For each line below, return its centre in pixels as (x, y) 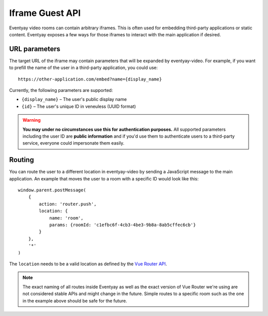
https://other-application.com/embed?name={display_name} (90, 79)
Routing (22, 160)
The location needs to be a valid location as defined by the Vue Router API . (88, 264)
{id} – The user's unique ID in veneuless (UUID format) (79, 106)
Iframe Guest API (45, 13)
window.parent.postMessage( (52, 190)
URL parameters (35, 49)
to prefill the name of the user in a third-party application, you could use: (84, 68)
